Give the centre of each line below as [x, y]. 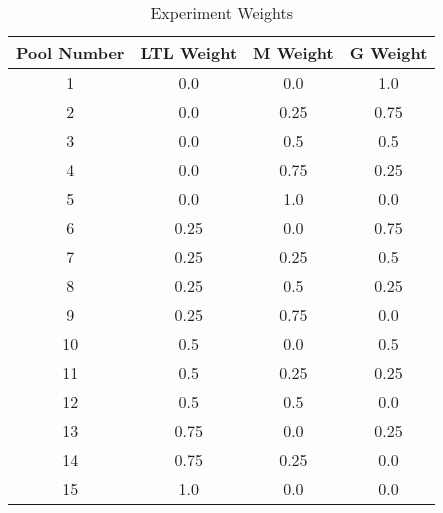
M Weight [293, 52]
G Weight [388, 52]
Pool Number [70, 52]
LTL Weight [189, 52]
